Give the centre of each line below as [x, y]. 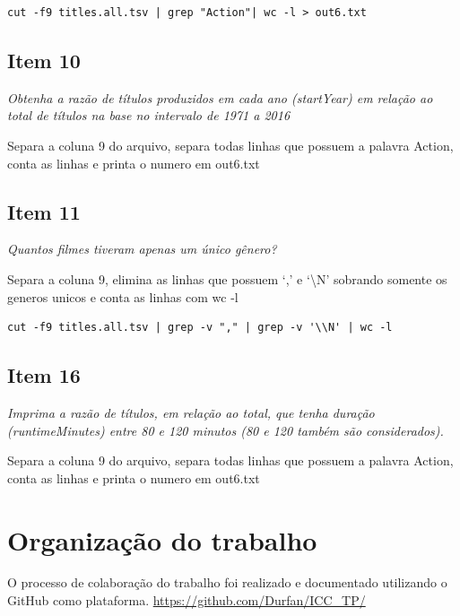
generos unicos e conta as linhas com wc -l [123, 296]
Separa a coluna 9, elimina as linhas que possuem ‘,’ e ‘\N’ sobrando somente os [227, 278]
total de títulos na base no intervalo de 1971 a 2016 [149, 115]
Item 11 [44, 211]
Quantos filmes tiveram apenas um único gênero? [142, 249]
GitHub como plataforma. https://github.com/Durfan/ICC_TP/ [187, 600]
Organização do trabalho [162, 539]
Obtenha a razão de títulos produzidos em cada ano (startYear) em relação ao [220, 97]
